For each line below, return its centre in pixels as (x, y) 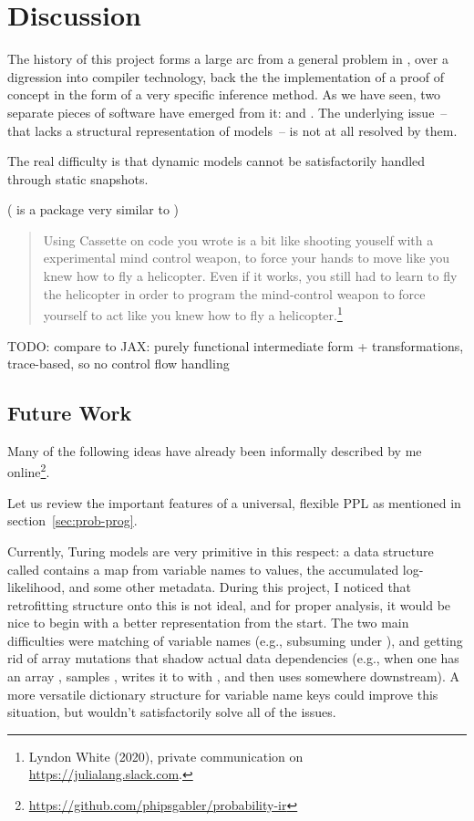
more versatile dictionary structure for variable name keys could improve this (223, 694)
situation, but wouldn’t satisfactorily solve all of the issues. (172, 712)
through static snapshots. (78, 178)
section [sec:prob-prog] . (72, 520)
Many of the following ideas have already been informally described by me (215, 450)
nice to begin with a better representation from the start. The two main (208, 623)
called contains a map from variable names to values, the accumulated (203, 569)
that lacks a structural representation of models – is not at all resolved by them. (232, 130)
